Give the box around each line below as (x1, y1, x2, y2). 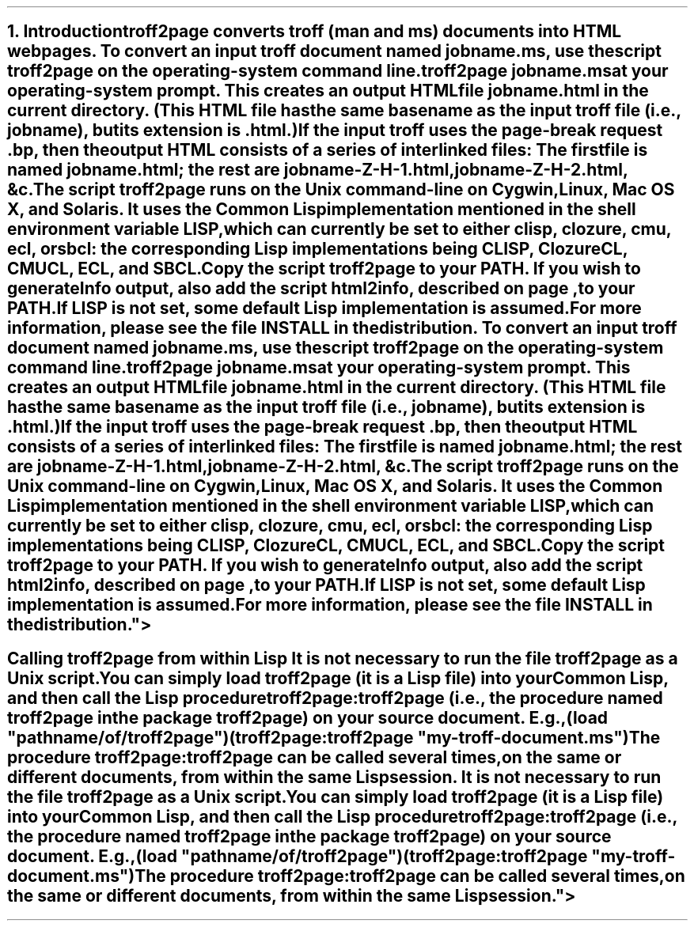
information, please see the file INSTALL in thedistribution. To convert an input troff (7, 318, 677, 339)
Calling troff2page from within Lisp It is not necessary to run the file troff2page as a (7, 648, 678, 668)
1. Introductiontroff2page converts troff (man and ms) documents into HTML (7, 21, 622, 42)
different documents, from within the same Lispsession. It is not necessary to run (7, 766, 662, 787)
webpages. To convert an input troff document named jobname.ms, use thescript (7, 41, 662, 62)
